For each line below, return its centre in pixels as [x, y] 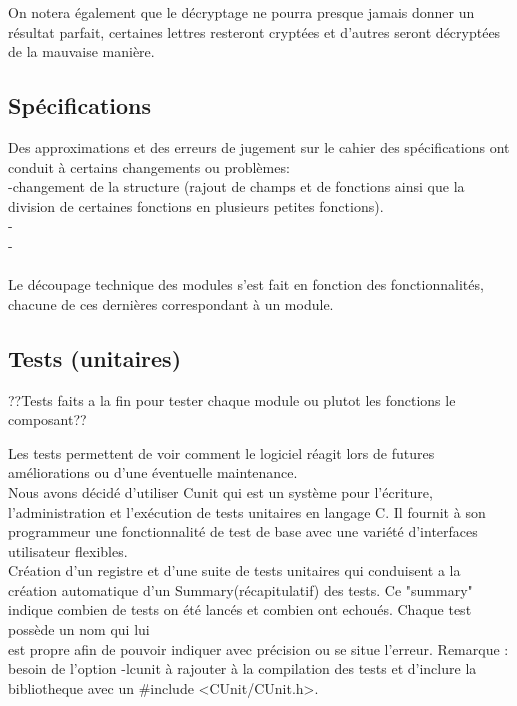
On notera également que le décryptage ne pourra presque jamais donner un [241, 12]
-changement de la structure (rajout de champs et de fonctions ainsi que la [236, 186]
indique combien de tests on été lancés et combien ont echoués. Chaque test [240, 609]
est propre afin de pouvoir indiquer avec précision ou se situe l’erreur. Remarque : [258, 648]
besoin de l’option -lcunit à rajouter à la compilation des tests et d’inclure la [242, 668]
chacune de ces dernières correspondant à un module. [171, 303]
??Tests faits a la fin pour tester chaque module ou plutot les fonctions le [232, 399]
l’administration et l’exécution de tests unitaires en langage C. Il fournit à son [247, 511]
